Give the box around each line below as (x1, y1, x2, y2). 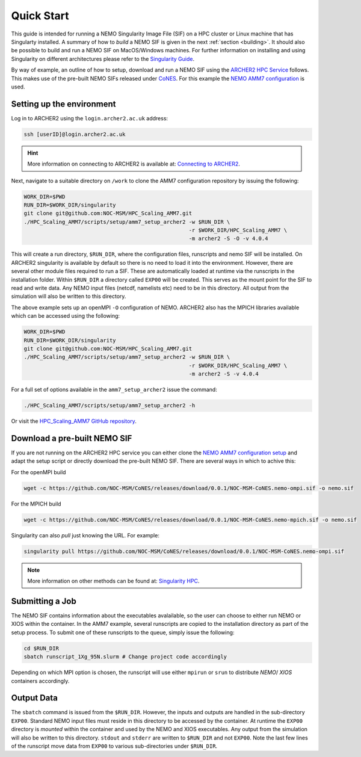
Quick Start (11, 9, 69, 22)
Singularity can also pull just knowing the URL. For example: (11, 531, 159, 539)
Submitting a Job (11, 596, 76, 606)
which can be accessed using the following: (11, 312, 120, 320)
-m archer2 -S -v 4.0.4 (188, 371, 259, 377)
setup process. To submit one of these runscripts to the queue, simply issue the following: (11, 629, 235, 636)
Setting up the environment (11, 99, 116, 109)
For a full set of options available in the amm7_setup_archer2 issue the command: (11, 386, 218, 394)
